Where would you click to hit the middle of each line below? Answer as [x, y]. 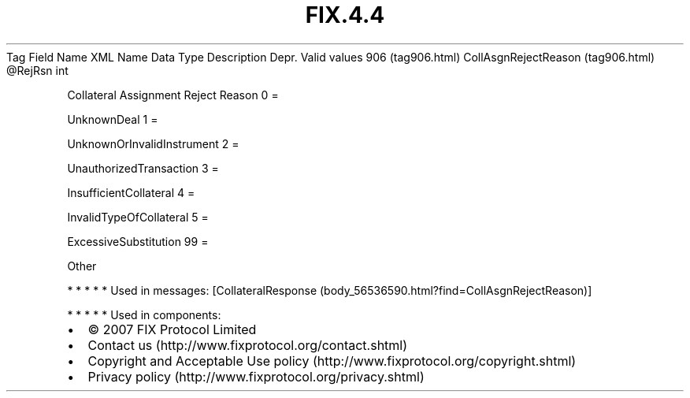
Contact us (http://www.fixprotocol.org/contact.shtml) [248, 345]
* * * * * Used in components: [144, 314]
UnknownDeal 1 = [113, 119]
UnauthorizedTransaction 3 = [143, 168]
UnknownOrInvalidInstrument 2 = [153, 143]
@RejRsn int [37, 70]
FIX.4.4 [345, 15]
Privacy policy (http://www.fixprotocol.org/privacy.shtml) [256, 376]
